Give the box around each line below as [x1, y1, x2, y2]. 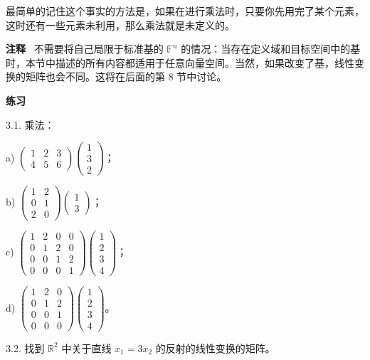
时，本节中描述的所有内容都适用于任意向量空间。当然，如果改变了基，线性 [6, 55, 354, 70]
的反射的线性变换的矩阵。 [155, 340, 275, 355]
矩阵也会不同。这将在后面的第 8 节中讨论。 [25, 69, 227, 84]
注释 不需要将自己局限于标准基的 [6, 41, 164, 56]
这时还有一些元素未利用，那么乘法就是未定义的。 [6, 17, 235, 32]
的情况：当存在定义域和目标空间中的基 [181, 41, 361, 56]
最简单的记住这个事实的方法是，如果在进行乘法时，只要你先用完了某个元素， [6, 4, 364, 18]
